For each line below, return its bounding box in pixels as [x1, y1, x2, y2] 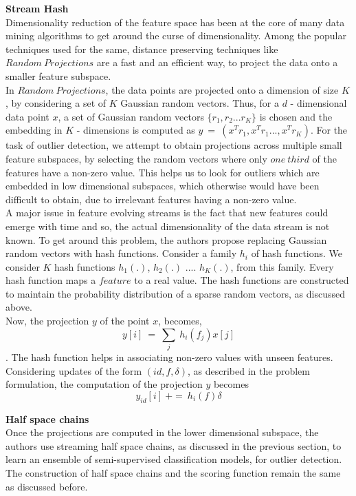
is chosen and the [259, 109, 333, 123]
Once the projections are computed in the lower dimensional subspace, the [5, 425, 319, 440]
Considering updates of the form [5, 363, 142, 378]
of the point [100, 313, 150, 328]
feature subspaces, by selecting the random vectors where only [5, 151, 267, 165]
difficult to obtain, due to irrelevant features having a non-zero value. [5, 192, 297, 206]
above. [5, 300, 32, 314]
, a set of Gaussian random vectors [58, 109, 204, 123]
